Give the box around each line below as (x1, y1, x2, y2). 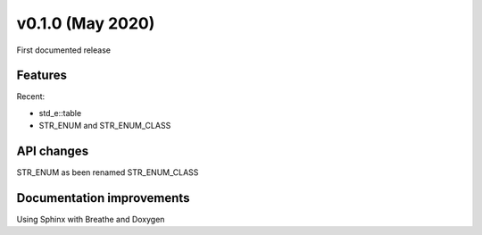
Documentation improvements (16, 190, 190, 206)
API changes (16, 144, 89, 159)
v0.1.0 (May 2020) (16, 13, 155, 33)
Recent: (16, 91, 46, 102)
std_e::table (38, 107, 82, 118)
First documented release (16, 45, 112, 55)
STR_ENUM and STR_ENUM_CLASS (38, 121, 171, 131)
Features (16, 68, 67, 83)
